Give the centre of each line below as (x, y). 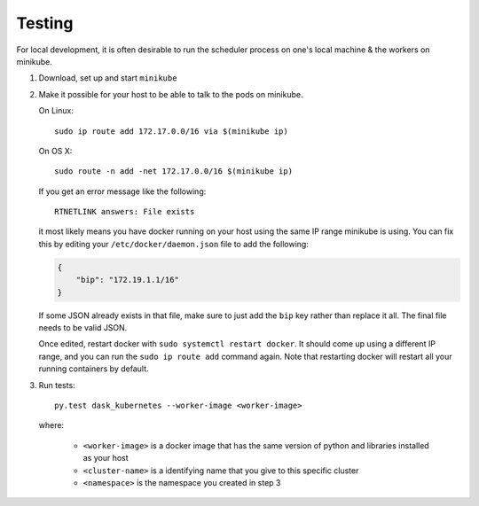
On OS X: (55, 151)
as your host (106, 458)
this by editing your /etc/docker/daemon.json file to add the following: (174, 244)
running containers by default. (94, 369)
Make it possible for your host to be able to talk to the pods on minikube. (171, 94)
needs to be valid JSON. (83, 327)
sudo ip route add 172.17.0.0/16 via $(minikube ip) (171, 131)
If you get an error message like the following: (122, 191)
